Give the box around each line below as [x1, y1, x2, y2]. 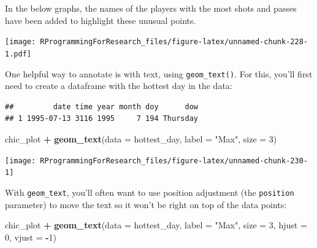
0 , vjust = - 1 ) [5, 230, 57, 243]
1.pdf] [5, 49, 31, 58]
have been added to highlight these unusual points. [5, 14, 196, 26]
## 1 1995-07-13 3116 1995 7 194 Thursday [5, 114, 198, 123]
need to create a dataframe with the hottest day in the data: [5, 79, 232, 92]
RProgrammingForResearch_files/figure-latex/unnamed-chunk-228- [40, 37, 308, 47]
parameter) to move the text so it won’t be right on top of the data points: [5, 198, 287, 211]
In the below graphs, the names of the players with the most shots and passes [5, 2, 297, 14]
